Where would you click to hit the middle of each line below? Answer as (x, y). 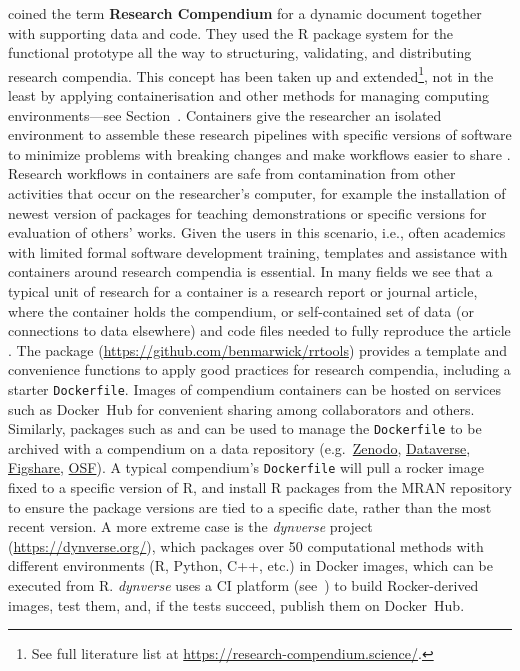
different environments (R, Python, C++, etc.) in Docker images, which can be (251, 565)
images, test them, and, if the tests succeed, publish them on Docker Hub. (236, 604)
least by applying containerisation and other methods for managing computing (249, 95)
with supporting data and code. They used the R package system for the (231, 32)
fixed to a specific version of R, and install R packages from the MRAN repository (260, 487)
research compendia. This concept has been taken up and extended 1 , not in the (251, 74)
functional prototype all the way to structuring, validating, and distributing (240, 52)
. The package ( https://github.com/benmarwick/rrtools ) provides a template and (257, 349)
